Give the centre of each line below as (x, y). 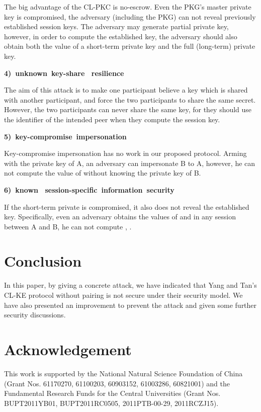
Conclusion (43, 261)
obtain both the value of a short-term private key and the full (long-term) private (130, 46)
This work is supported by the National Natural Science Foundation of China (123, 373)
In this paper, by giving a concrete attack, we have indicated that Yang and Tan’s (130, 285)
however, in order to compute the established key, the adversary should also (121, 36)
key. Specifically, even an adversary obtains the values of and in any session (120, 217)
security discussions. (35, 315)
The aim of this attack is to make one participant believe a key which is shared (126, 90)
